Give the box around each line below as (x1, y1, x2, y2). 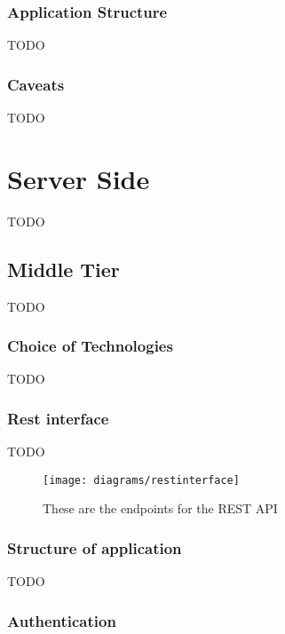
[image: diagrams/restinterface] (43, 473, 240, 487)
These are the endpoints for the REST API (43, 499, 278, 518)
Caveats (7, 73, 65, 95)
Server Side (7, 160, 150, 196)
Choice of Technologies (7, 335, 173, 357)
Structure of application (7, 536, 182, 559)
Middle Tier (7, 255, 120, 282)
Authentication (7, 609, 116, 631)
